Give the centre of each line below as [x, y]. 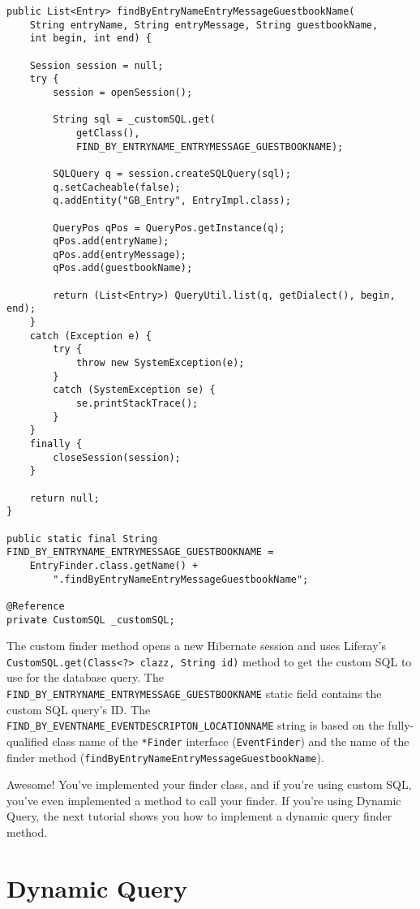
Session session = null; [96, 65]
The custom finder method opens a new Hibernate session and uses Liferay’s [196, 646]
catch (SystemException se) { [134, 390]
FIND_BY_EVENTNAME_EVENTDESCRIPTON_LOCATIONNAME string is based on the [195, 725]
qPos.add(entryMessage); [120, 254]
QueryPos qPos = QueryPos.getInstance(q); [169, 228]
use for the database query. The [85, 677]
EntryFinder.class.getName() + [114, 565]
